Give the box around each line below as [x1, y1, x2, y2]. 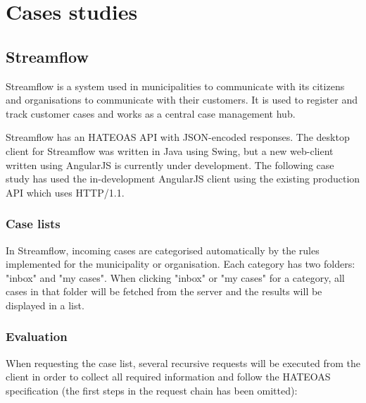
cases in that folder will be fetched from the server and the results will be [6, 284, 322, 299]
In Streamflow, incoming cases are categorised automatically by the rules [6, 242, 320, 257]
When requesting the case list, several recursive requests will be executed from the [6, 355, 360, 370]
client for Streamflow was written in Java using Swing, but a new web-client [6, 143, 334, 158]
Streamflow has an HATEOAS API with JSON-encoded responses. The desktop [6, 130, 350, 144]
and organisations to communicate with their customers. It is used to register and [6, 92, 358, 107]
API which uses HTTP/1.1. [6, 185, 125, 199]
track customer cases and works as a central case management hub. [6, 106, 296, 120]
